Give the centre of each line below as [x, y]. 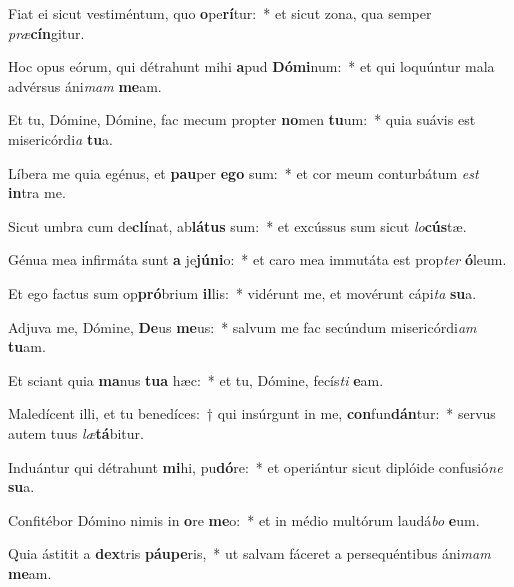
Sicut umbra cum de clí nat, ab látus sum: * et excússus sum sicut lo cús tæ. [237, 225]
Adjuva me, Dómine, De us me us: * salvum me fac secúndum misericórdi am [242, 326]
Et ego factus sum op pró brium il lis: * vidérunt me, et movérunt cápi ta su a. [242, 292]
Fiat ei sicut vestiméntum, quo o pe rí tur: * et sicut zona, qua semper [220, 13]
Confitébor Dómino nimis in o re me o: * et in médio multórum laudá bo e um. [244, 519]
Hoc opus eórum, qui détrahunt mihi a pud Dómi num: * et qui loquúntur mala [251, 66]
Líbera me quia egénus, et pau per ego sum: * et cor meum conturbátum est [243, 172]
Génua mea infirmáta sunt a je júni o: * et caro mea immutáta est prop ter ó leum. [257, 259]
